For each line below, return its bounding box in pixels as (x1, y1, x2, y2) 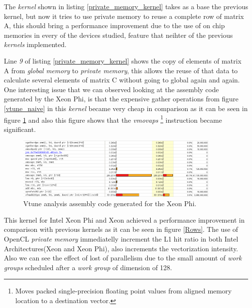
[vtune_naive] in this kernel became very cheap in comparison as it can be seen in (4, 103, 248, 113)
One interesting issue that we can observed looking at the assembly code (4, 84, 219, 94)
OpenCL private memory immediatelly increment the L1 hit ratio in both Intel (4, 234, 238, 243)
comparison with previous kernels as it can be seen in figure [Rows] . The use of (4, 224, 238, 234)
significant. (4, 124, 36, 134)
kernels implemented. (4, 39, 67, 49)
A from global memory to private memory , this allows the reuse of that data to (4, 65, 238, 75)
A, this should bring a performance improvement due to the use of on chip (4, 20, 225, 31)
